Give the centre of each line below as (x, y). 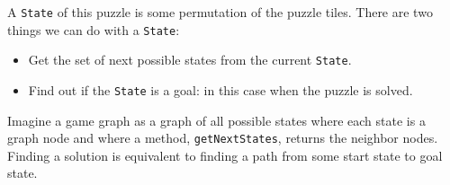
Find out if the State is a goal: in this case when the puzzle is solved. (220, 89)
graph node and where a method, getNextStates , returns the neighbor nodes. (223, 138)
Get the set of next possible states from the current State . (190, 60)
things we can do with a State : (94, 29)
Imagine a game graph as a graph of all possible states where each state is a (216, 120)
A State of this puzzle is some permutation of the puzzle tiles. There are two (220, 12)
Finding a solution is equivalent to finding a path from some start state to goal (225, 155)
